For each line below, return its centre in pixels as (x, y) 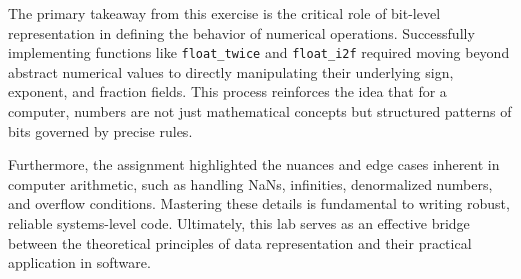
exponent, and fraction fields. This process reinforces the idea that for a (227, 91)
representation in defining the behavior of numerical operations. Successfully (241, 32)
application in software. (79, 262)
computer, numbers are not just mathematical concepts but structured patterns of (260, 111)
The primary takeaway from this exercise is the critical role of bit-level (224, 13)
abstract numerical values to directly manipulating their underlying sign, (231, 71)
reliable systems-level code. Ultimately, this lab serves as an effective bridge (239, 223)
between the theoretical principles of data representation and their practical (240, 242)
